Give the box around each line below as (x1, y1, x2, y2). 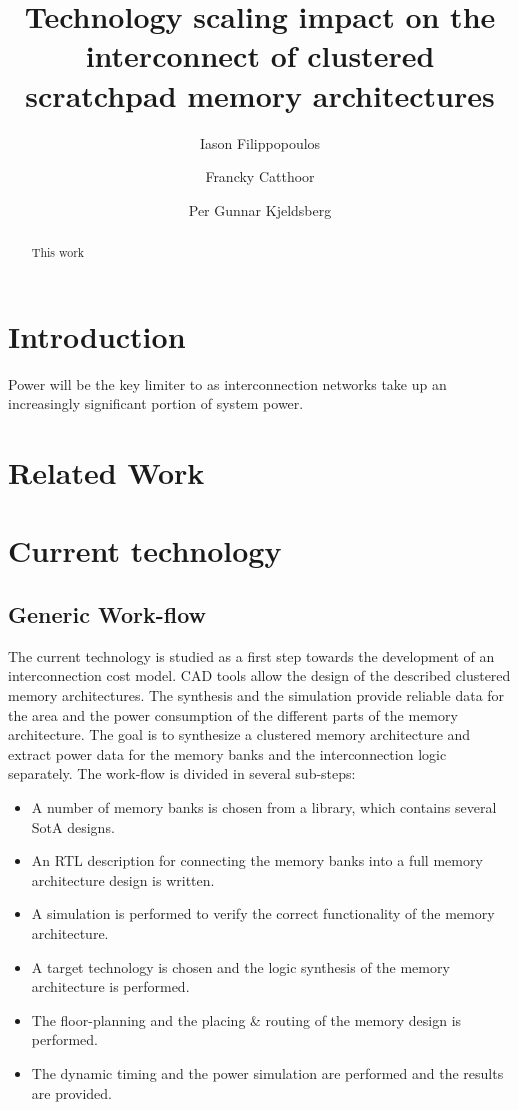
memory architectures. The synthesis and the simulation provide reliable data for (8, 685, 505, 705)
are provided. (31, 1082, 113, 1103)
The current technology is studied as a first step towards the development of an (8, 645, 495, 666)
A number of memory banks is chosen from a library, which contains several (31, 796, 497, 817)
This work (31, 244, 85, 261)
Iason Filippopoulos (199, 132, 321, 153)
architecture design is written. (31, 869, 215, 890)
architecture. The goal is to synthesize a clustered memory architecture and (8, 724, 471, 745)
